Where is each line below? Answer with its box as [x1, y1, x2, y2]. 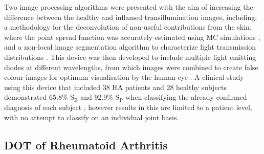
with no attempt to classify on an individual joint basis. [4, 112, 179, 122]
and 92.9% [80, 92, 113, 102]
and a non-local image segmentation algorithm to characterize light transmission [4, 41, 256, 52]
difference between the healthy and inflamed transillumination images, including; [4, 11, 257, 22]
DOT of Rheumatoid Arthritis [4, 137, 168, 152]
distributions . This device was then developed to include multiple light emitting [4, 51, 256, 62]
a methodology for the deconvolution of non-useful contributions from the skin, [4, 21, 252, 32]
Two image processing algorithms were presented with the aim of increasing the [4, 2, 253, 12]
